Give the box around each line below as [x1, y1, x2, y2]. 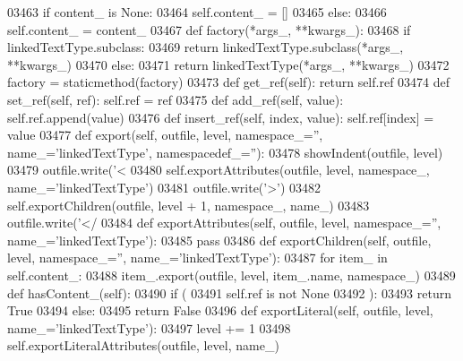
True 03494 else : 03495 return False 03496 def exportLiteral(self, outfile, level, [7, 301, 433, 320]
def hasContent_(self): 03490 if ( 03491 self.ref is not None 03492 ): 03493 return [7, 283, 451, 302]
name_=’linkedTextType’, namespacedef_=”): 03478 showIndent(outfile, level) [7, 142, 443, 161]
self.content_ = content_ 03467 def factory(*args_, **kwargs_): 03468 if [7, 20, 411, 39]
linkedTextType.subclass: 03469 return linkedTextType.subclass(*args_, [7, 38, 404, 56]
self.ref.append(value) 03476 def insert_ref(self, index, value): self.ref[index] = [7, 107, 434, 126]
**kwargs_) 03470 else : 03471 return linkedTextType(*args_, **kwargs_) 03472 [7, 55, 450, 73]
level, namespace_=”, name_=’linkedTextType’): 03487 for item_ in [7, 248, 388, 267]
